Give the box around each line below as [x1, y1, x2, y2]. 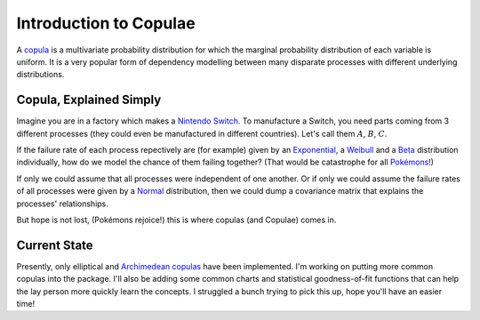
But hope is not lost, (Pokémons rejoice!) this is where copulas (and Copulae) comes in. [16, 214, 337, 225]
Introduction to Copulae [16, 13, 196, 33]
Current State [16, 237, 93, 252]
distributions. [16, 69, 65, 80]
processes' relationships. [16, 198, 108, 209]
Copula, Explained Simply [16, 92, 162, 108]
